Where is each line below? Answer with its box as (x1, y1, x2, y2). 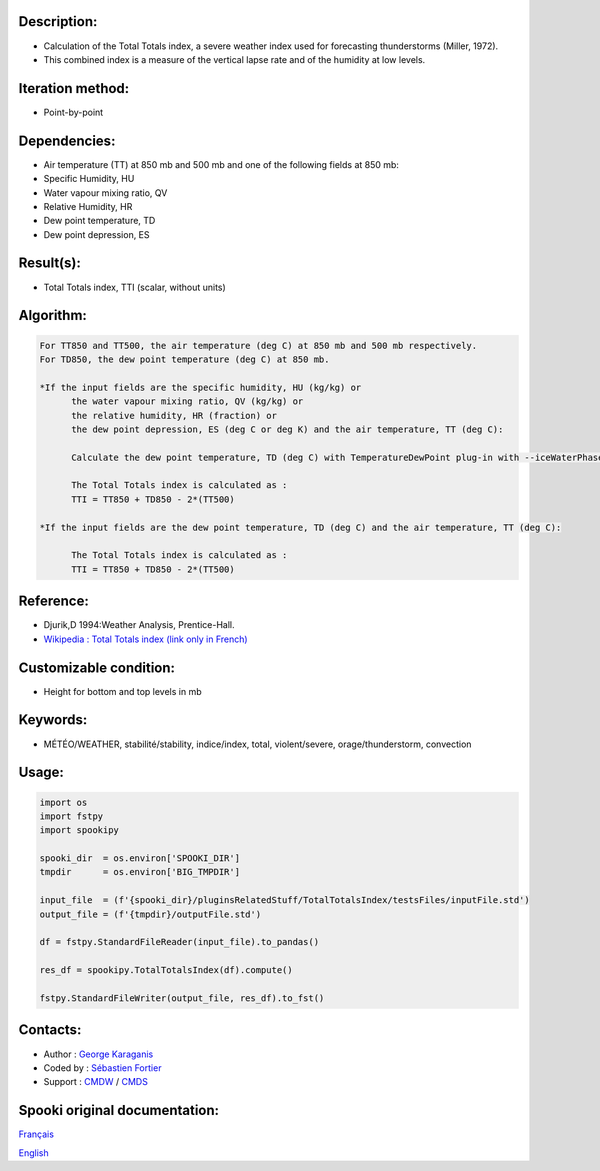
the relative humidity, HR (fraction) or (71, 410, 277, 421)
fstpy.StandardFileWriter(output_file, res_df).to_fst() (39, 993, 325, 1004)
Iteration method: (18, 80, 130, 97)
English (18, 1146, 49, 1159)
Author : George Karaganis (43, 1048, 154, 1060)
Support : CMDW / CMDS (43, 1076, 149, 1088)
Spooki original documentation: (18, 1102, 220, 1119)
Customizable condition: (18, 659, 175, 676)
